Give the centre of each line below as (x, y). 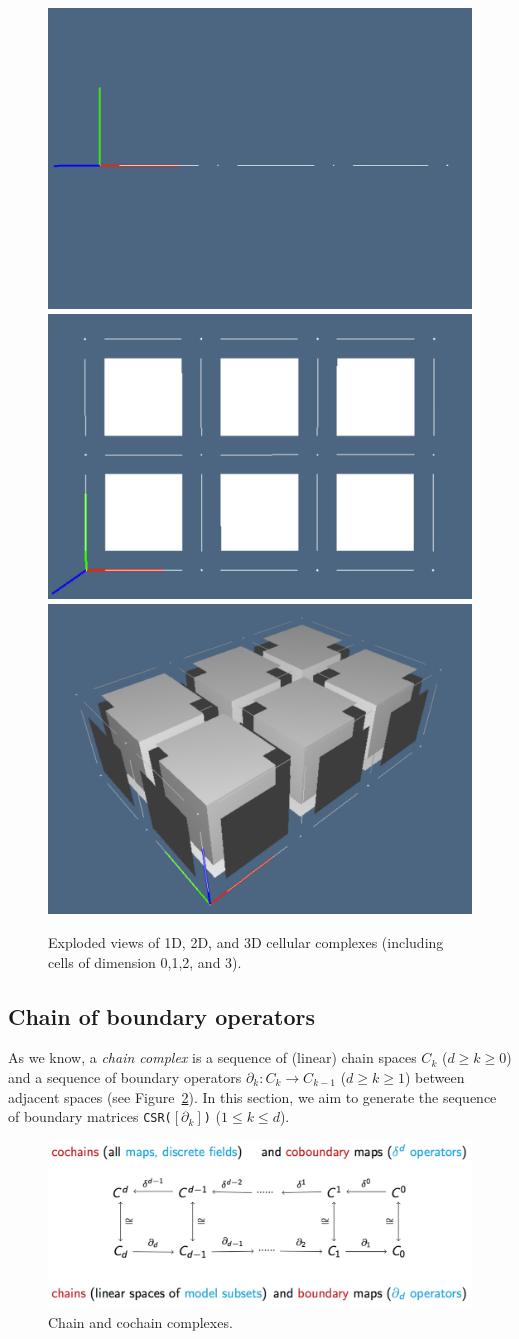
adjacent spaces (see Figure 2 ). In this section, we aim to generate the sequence (252, 1096)
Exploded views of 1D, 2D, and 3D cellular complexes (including (246, 942)
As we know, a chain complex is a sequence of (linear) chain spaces (212, 1057)
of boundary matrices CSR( (90, 1116)
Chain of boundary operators (162, 1015)
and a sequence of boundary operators (125, 1077)
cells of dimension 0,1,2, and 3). (145, 961)
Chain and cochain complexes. (140, 1322)
